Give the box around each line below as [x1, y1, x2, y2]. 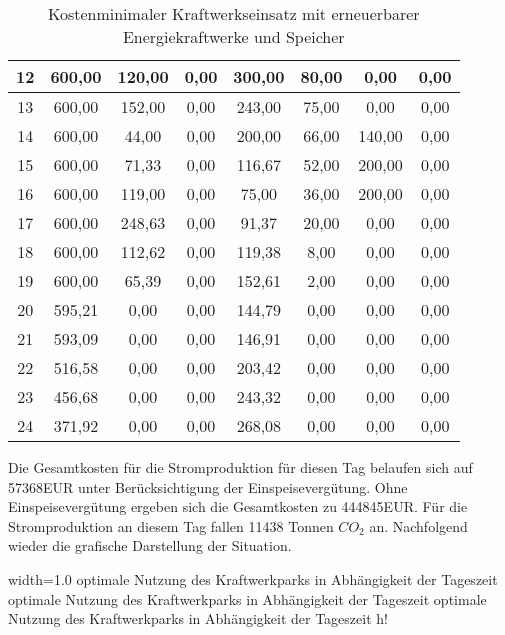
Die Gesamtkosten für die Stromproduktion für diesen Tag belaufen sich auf [8, 457, 473, 477]
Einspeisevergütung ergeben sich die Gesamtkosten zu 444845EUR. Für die [8, 496, 468, 517]
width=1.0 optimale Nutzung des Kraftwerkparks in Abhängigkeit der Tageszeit [8, 568, 498, 589]
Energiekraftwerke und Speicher [122, 25, 345, 48]
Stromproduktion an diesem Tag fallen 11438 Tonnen [8, 515, 334, 536]
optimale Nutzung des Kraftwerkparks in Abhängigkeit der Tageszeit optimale [8, 588, 487, 609]
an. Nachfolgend [369, 515, 468, 536]
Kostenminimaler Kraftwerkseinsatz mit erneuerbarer [47, 2, 420, 25]
